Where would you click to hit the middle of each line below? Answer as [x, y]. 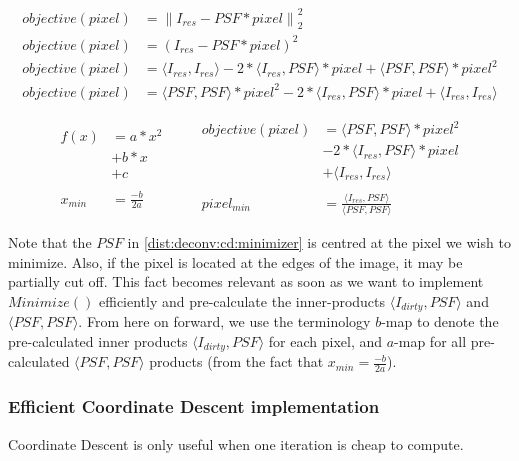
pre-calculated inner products [98, 341]
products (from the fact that [236, 361]
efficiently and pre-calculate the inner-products [242, 300]
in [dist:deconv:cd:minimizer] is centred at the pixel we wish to [319, 242]
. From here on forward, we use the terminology [224, 321]
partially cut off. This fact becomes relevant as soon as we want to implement [246, 281]
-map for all [430, 341]
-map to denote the [440, 321]
